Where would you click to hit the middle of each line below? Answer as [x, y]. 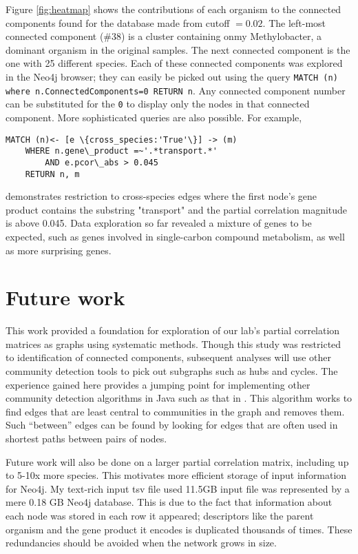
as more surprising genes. [59, 250]
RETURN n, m [52, 174]
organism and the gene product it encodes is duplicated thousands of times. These [179, 529]
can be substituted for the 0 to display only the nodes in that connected [158, 104]
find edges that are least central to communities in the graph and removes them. [175, 411]
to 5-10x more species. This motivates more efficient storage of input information [176, 475]
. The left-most [294, 22]
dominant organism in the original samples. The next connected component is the [178, 49]
